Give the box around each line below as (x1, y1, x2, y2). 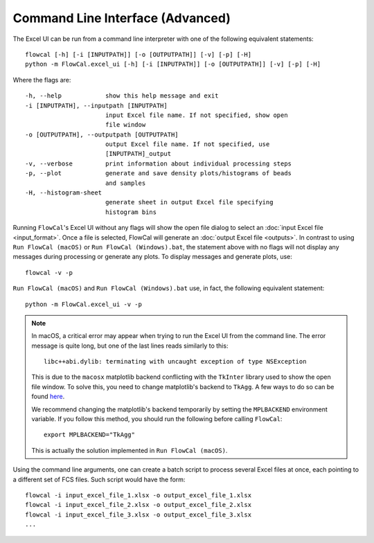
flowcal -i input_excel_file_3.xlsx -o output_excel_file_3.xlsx (25, 510, 252, 519)
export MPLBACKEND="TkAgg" (44, 431, 135, 439)
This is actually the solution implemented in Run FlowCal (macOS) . (31, 446, 228, 454)
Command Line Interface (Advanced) (12, 10, 231, 26)
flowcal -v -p (25, 269, 73, 276)
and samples (105, 179, 146, 187)
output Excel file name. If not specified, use (105, 141, 270, 148)
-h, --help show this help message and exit (25, 92, 219, 100)
